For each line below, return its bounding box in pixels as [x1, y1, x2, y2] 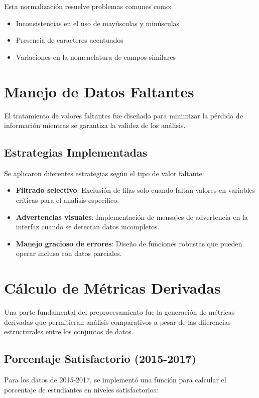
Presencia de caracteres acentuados [16, 35, 123, 45]
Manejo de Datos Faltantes [4, 81, 194, 101]
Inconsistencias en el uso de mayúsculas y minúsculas [16, 18, 180, 28]
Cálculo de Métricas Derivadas [4, 278, 221, 298]
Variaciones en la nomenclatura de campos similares [16, 51, 176, 62]
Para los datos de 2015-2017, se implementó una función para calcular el [4, 374, 226, 385]
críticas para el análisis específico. [16, 195, 119, 205]
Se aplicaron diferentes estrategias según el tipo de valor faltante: [4, 168, 204, 178]
